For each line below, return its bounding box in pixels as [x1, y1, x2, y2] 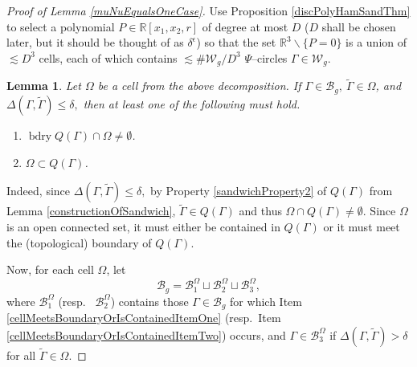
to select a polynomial [6, 18, 115, 35]
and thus [239, 202, 282, 219]
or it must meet [323, 218, 400, 234]
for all [6, 346, 36, 363]
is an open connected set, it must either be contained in [6, 218, 280, 234]
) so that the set [196, 34, 276, 51]
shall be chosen [321, 18, 396, 35]
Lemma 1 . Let [6, 77, 81, 94]
